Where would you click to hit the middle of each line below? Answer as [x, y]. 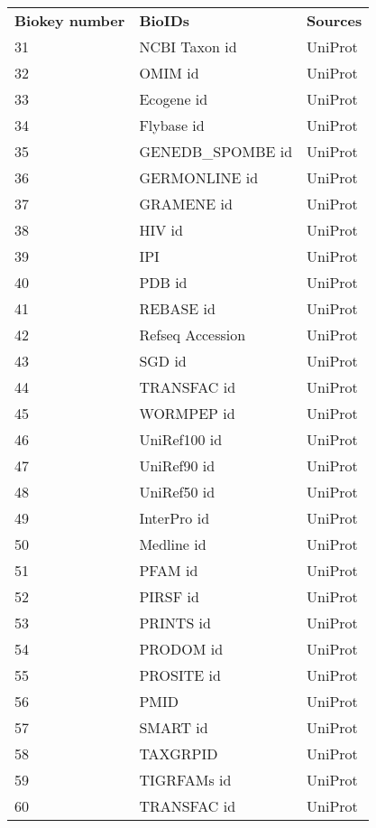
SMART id [174, 727]
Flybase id [172, 125]
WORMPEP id [187, 413]
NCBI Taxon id [188, 47]
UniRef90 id [177, 465]
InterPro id [174, 518]
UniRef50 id [177, 492]
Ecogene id [174, 99]
